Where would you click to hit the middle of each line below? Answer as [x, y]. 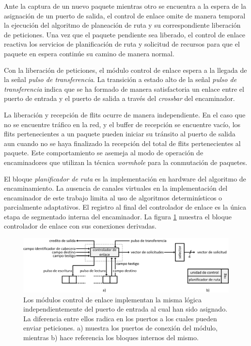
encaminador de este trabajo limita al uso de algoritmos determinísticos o [113, 197]
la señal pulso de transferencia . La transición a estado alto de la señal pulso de [120, 79]
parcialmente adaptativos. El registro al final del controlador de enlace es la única [125, 207]
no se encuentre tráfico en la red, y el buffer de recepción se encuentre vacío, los [122, 124]
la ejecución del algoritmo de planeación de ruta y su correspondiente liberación [122, 25]
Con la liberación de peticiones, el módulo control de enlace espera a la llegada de [125, 70]
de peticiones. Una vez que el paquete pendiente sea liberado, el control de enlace [125, 34]
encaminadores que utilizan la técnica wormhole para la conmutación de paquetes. [126, 162]
